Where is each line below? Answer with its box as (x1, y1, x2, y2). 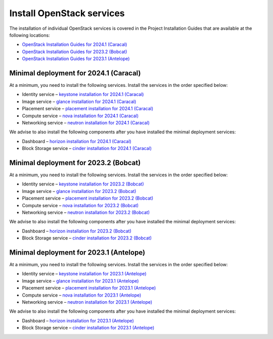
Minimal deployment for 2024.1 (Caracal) (9, 69, 141, 77)
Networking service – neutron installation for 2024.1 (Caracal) (22, 119, 150, 126)
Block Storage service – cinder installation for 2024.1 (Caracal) (22, 146, 152, 152)
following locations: (9, 32, 50, 38)
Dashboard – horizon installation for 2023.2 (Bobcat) (22, 228, 131, 234)
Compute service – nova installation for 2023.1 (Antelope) (22, 292, 142, 298)
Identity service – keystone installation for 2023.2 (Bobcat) (22, 181, 144, 187)
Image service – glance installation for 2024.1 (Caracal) (22, 99, 136, 105)
